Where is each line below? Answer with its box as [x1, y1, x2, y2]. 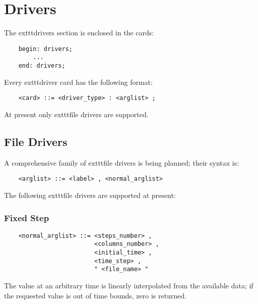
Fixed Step [4, 211, 49, 224]
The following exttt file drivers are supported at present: [4, 189, 176, 200]
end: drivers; [18, 62, 66, 70]
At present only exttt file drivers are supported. [4, 109, 149, 119]
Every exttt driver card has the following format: [4, 76, 153, 87]
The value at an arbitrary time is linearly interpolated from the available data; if [4, 280, 253, 291]
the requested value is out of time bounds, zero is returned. [4, 290, 187, 300]
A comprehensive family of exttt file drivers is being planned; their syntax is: [4, 157, 239, 168]
